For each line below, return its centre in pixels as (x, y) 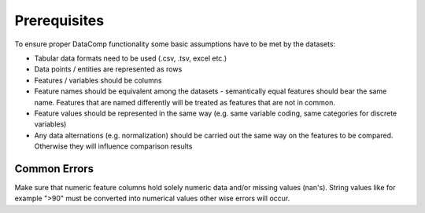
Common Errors (54, 169)
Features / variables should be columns (98, 80)
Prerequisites (59, 20)
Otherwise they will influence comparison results (113, 146)
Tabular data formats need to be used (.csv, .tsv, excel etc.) (131, 58)
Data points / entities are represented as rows (108, 69)
